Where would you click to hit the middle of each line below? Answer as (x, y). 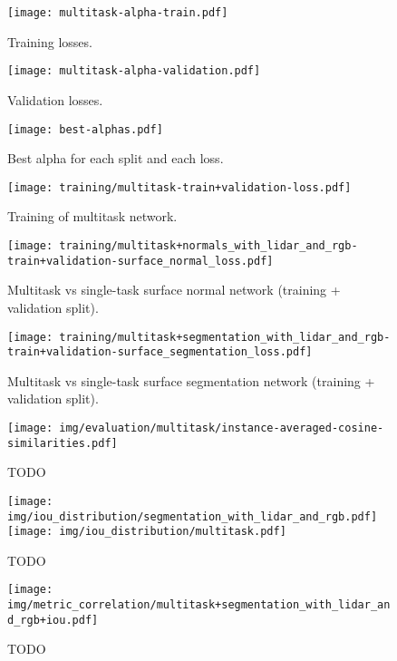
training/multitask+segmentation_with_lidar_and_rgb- (225, 337)
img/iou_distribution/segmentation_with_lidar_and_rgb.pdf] (193, 516)
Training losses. (50, 41)
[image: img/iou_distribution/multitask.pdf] (147, 532)
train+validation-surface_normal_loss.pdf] (140, 261)
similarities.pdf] (63, 443)
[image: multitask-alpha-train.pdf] (118, 13)
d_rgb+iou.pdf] (53, 620)
